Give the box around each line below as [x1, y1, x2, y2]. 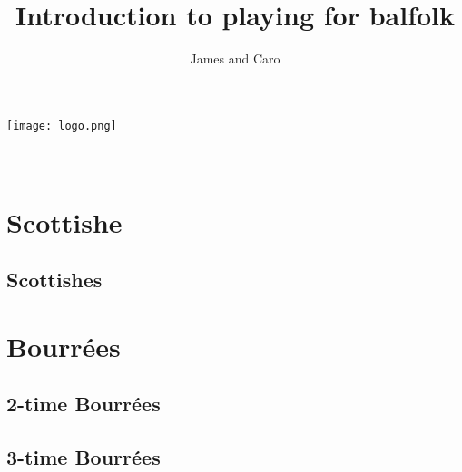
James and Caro [190, 49, 280, 68]
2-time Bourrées [6, 390, 161, 418]
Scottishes [6, 265, 103, 294]
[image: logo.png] [6, 119, 117, 132]
